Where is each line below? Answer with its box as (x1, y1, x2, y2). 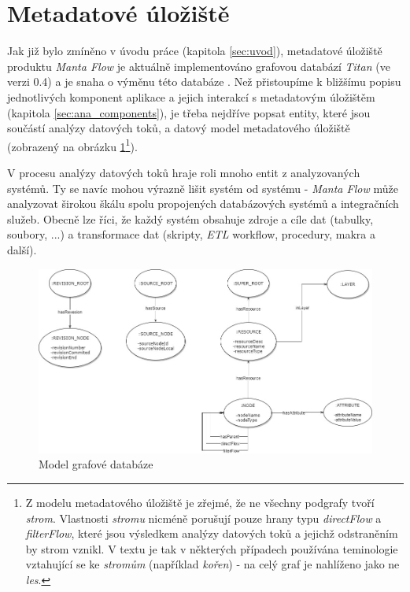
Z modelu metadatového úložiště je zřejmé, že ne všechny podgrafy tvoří (25, 494, 375, 510)
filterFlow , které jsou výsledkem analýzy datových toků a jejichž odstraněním (25, 525, 398, 542)
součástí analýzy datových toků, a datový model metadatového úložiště (7, 120, 350, 136)
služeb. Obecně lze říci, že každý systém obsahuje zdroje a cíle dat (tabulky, (7, 210, 374, 227)
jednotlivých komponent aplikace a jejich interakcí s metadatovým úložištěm (7, 88, 375, 105)
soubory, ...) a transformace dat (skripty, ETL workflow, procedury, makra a (7, 226, 375, 242)
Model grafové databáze (39, 456, 153, 472)
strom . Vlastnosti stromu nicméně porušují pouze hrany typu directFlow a (25, 509, 382, 526)
